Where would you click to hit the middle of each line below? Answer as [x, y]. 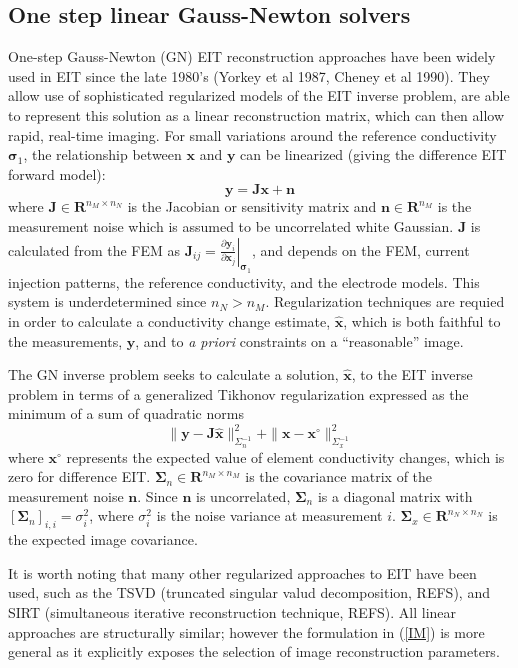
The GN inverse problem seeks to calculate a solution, [173, 374]
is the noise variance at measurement [269, 515]
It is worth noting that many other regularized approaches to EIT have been [242, 572]
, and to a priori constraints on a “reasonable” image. [299, 340]
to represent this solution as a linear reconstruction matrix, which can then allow [256, 114]
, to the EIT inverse [412, 374]
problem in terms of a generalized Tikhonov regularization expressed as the [238, 393]
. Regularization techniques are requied [385, 301]
